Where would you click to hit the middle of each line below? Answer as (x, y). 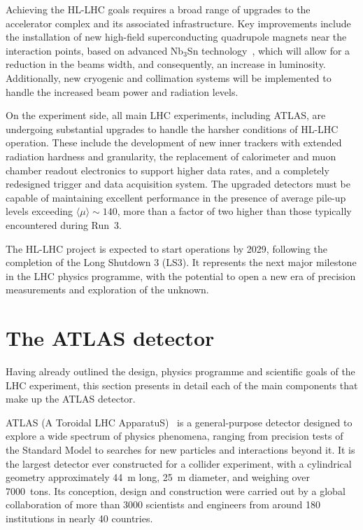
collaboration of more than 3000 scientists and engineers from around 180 (163, 504)
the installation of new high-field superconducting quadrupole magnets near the (176, 37)
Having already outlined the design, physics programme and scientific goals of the (180, 371)
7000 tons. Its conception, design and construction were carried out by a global (176, 490)
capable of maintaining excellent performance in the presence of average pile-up (176, 197)
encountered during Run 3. (64, 224)
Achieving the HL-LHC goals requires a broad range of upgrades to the (158, 9)
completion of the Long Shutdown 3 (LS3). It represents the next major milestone (181, 262)
